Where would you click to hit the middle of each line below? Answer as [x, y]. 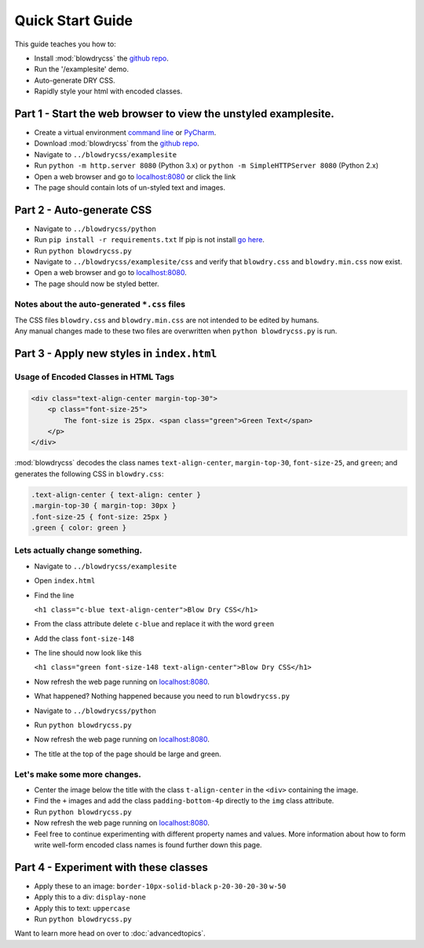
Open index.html [65, 581]
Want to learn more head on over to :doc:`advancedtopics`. [110, 933]
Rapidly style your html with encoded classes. [108, 91]
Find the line [54, 595]
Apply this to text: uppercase [82, 908]
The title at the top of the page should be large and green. [128, 754]
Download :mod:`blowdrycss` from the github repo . [117, 143]
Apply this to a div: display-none [90, 897]
